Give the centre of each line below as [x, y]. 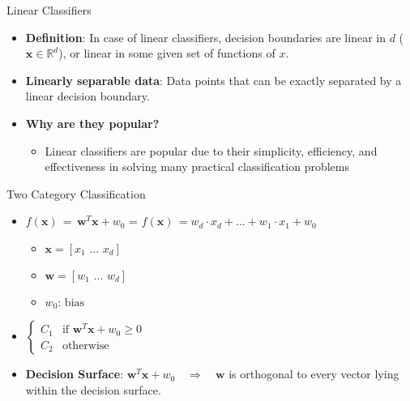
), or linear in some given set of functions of [167, 53]
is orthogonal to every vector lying [314, 374]
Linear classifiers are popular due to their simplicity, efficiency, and [211, 150]
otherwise [85, 346]
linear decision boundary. [88, 96]
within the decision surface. [93, 389]
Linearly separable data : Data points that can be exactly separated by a [214, 80]
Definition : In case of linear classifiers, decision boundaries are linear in [205, 37]
